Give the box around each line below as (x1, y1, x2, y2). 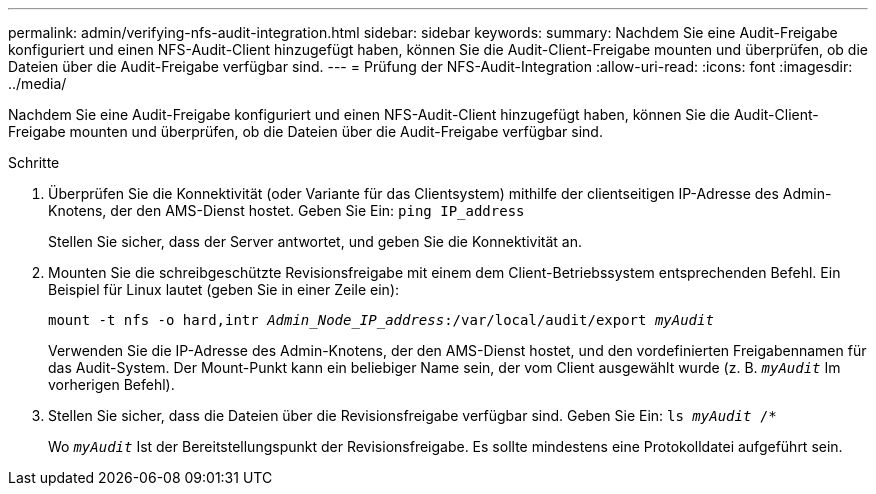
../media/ (8, 75, 67, 92)
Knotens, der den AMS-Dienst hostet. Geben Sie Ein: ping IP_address (48, 202, 525, 219)
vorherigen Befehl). (48, 376, 175, 393)
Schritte (8, 154, 60, 171)
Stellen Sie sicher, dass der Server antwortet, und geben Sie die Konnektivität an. (48, 233, 582, 250)
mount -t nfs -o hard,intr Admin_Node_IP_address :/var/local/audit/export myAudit (48, 312, 714, 328)
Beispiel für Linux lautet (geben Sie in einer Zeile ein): (48, 281, 400, 298)
